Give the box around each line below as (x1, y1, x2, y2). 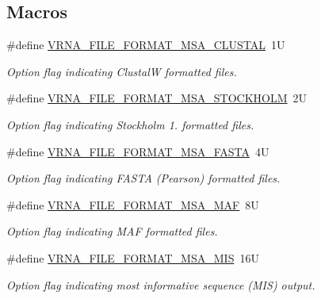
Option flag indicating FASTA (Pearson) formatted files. (6, 170, 281, 186)
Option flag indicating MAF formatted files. (6, 223, 218, 240)
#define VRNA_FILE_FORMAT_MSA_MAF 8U (6, 196, 259, 213)
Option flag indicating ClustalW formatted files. (6, 63, 237, 79)
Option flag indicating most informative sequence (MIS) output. (6, 276, 315, 293)
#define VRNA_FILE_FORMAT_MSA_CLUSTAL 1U (6, 36, 285, 53)
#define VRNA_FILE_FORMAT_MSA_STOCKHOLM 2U (6, 90, 308, 106)
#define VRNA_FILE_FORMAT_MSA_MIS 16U (6, 249, 259, 266)
